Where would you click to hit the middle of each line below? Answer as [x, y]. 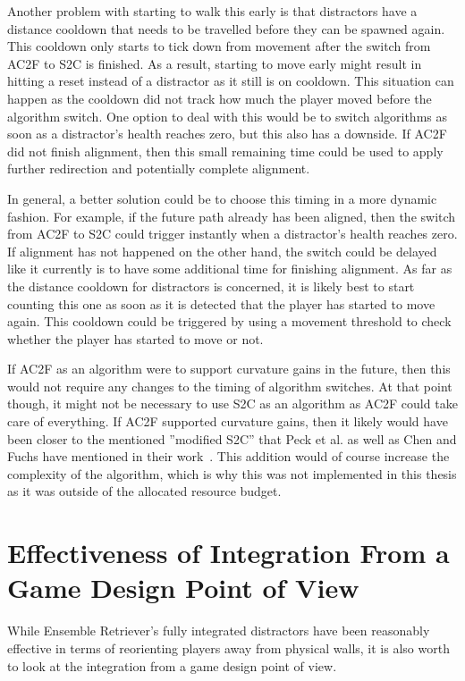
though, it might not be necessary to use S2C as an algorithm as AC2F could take [232, 404]
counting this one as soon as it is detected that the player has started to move [221, 303]
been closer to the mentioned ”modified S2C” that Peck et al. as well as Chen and [232, 438]
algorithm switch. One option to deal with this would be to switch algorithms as [228, 116]
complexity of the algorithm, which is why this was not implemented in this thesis [232, 473]
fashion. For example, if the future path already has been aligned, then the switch [232, 216]
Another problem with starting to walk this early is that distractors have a [212, 11]
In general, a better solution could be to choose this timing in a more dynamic [222, 198]
